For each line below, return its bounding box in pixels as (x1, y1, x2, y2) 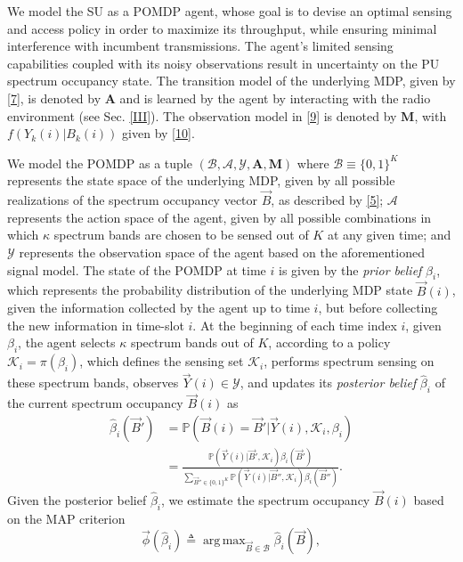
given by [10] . (122, 124, 195, 143)
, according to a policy (268, 333, 391, 352)
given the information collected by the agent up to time (7, 298, 310, 317)
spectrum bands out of (130, 333, 254, 352)
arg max (202, 534, 246, 548)
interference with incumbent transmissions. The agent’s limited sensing (7, 37, 394, 55)
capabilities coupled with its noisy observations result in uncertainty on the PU (7, 53, 440, 72)
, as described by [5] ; (271, 191, 384, 209)
